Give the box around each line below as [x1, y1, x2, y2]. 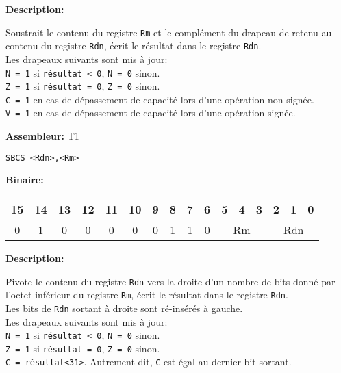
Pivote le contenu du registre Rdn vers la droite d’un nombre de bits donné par [5, 274, 336, 288]
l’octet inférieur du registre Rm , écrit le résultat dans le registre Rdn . [5, 287, 288, 302]
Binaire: [5, 172, 44, 187]
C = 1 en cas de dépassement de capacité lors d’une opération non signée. [5, 92, 314, 106]
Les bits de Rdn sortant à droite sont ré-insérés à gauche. [5, 300, 243, 315]
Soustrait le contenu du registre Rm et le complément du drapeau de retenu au [5, 25, 332, 39]
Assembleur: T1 [5, 129, 79, 143]
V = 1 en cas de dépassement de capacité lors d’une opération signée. [5, 105, 296, 120]
